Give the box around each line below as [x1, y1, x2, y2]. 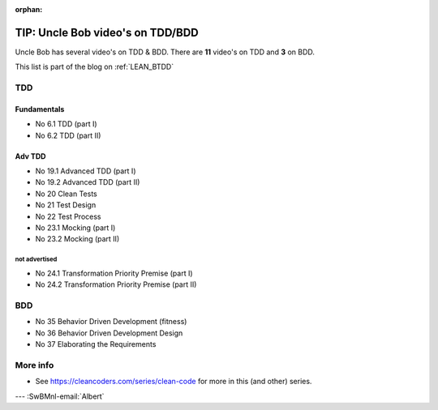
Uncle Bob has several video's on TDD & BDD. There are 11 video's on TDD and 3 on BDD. [15, 47, 316, 57]
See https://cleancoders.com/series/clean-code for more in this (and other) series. [35, 377, 312, 387]
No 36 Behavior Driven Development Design [35, 328, 183, 338]
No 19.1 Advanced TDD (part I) [35, 166, 136, 176]
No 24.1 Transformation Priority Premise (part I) [35, 268, 194, 278]
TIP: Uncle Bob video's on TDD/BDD [15, 25, 199, 40]
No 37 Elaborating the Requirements [35, 340, 157, 349]
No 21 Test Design [35, 200, 97, 210]
